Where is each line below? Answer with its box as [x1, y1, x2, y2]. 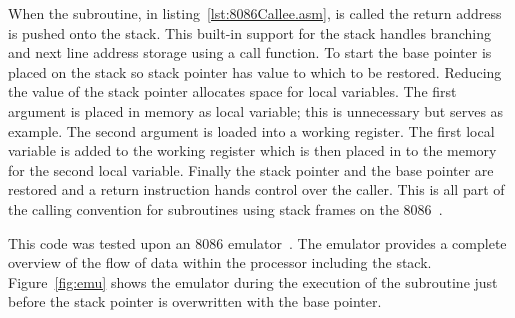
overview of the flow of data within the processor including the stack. [8, 252, 432, 273]
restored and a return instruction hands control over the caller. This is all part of [8, 179, 505, 200]
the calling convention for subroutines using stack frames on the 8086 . [8, 198, 443, 219]
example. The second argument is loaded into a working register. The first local [8, 120, 495, 141]
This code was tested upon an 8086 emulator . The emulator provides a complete [8, 232, 507, 253]
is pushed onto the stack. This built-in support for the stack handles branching [8, 22, 491, 43]
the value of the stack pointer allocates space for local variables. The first [8, 81, 457, 102]
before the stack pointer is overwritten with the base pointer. [8, 291, 382, 312]
